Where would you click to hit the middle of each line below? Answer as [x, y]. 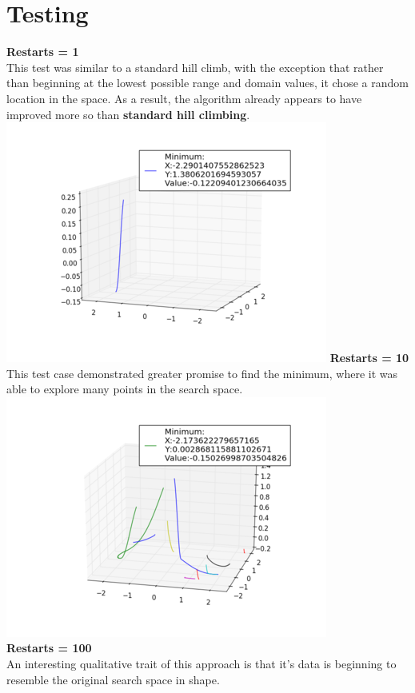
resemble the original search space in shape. [113, 679]
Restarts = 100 [49, 648]
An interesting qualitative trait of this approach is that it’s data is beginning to [202, 664]
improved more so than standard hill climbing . [128, 114]
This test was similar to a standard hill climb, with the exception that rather [195, 67]
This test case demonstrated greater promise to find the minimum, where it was [202, 373]
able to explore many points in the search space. [125, 389]
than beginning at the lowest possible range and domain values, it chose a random [207, 83]
